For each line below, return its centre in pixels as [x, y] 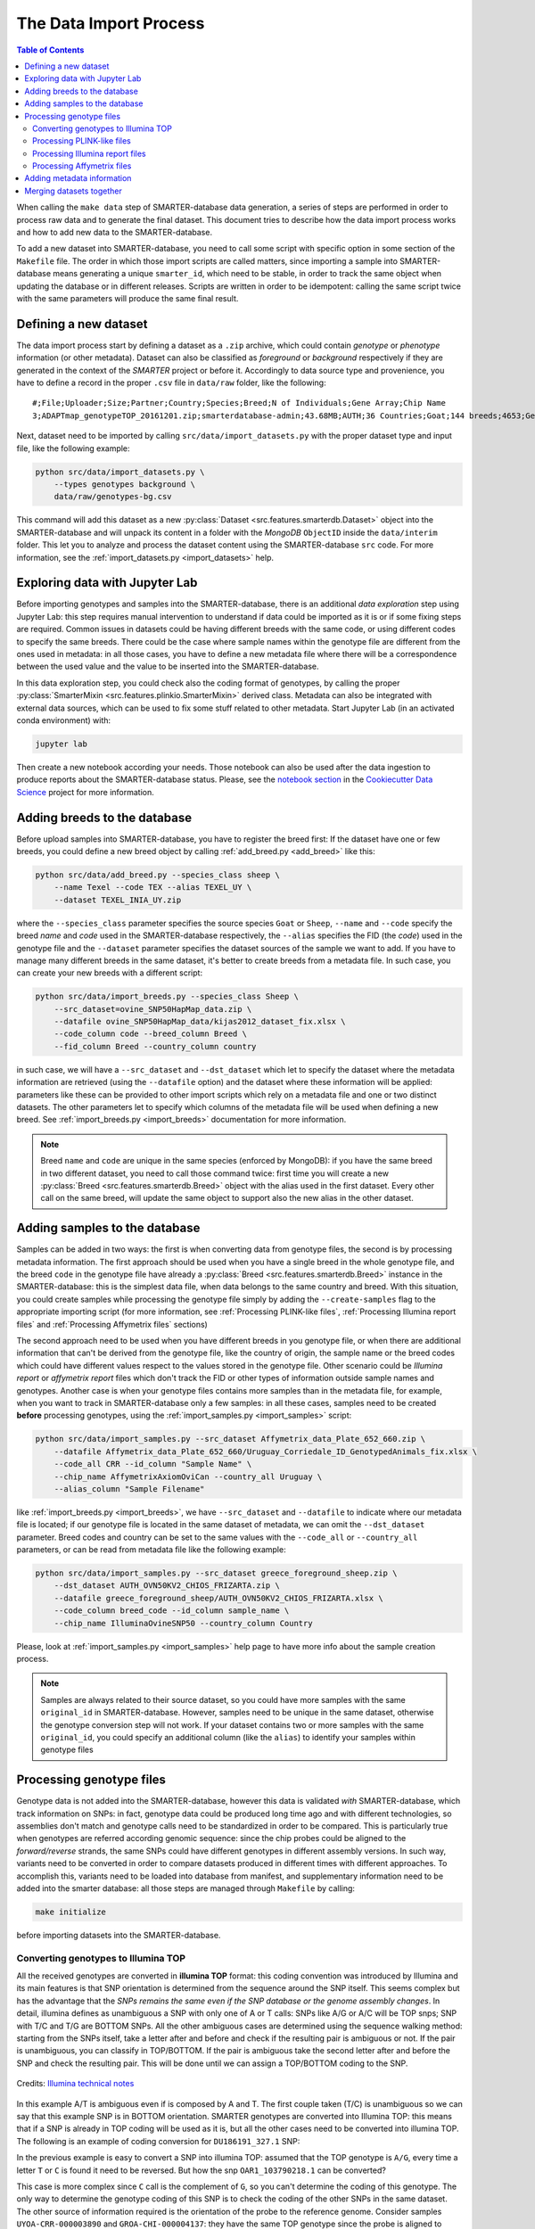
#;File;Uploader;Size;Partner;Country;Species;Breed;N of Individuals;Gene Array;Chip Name [239, 403]
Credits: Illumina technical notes [75, 2084]
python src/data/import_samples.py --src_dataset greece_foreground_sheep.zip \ [216, 1573]
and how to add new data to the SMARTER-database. [115, 233]
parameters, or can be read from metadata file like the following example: [151, 1550]
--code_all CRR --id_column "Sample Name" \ [153, 1464]
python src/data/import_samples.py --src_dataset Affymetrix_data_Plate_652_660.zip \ [230, 1439]
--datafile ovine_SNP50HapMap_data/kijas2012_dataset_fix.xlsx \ [200, 1022]
